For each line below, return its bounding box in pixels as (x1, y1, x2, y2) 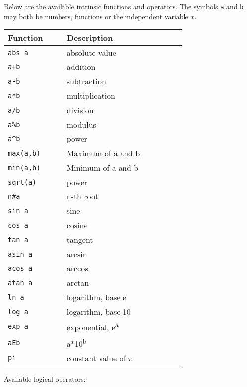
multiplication (66, 90, 116, 102)
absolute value (66, 47, 116, 59)
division (66, 104, 94, 116)
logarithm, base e (66, 291, 126, 303)
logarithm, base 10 (66, 306, 131, 318)
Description (66, 32, 113, 44)
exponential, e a (66, 320, 119, 333)
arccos (66, 262, 88, 274)
